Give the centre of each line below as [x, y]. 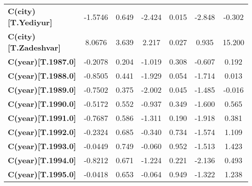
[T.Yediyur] [30, 22]
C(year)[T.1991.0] [42, 118]
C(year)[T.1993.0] [42, 146]
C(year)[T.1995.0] [42, 174]
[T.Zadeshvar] [34, 47]
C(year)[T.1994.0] [42, 160]
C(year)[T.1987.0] [42, 61]
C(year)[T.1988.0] [42, 76]
